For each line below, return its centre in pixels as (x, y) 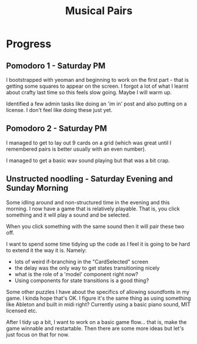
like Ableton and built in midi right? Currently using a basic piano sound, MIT (98, 304)
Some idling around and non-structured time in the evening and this (88, 202)
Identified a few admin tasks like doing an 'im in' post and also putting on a (96, 104)
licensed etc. (21, 310)
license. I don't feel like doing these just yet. (59, 110)
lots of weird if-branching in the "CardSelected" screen (81, 262)
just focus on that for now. (38, 335)
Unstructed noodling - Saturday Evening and (90, 179)
